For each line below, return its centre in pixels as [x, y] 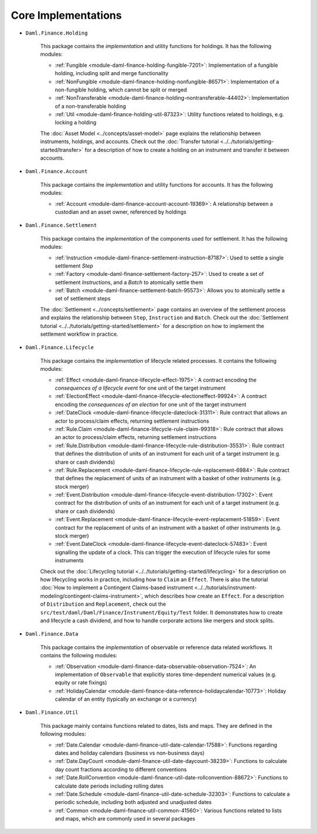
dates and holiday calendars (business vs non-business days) [130, 753]
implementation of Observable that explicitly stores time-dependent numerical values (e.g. [166, 674]
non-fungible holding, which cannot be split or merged [121, 90]
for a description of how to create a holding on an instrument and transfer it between [187, 150]
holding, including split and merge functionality [112, 73]
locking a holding [76, 123]
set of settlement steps [83, 299]
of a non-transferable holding [90, 106]
